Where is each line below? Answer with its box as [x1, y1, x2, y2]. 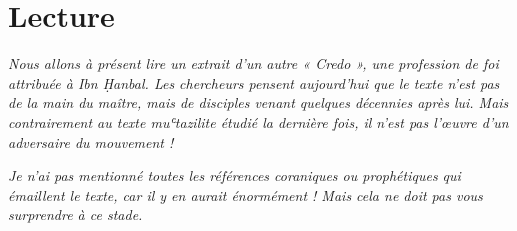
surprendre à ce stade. [8, 204, 143, 225]
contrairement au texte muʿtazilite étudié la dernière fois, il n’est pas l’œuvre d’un [8, 111, 509, 132]
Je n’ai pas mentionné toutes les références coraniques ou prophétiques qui [8, 165, 461, 186]
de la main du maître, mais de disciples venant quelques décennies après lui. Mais [8, 92, 509, 113]
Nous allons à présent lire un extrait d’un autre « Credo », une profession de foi [8, 53, 499, 74]
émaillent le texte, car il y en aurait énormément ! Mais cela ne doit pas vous [8, 184, 483, 205]
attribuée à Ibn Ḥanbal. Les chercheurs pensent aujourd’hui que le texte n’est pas [8, 72, 500, 93]
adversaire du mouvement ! [8, 131, 174, 152]
